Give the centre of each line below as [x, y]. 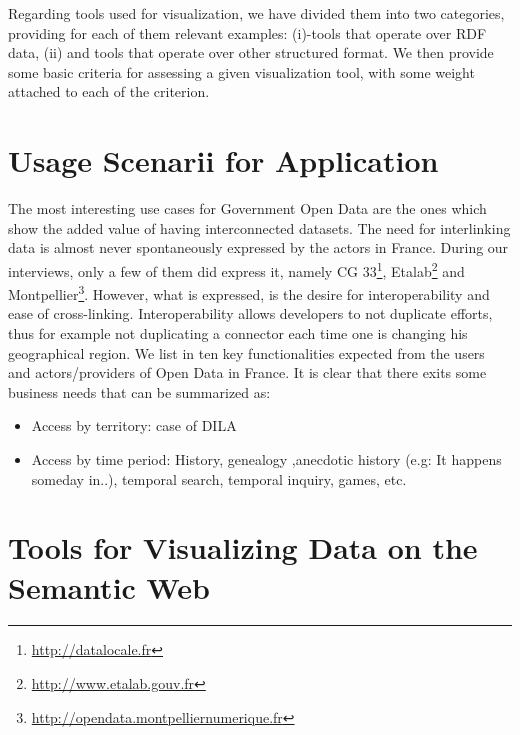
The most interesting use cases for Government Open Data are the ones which [247, 208]
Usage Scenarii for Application [223, 160]
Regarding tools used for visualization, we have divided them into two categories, [256, 13]
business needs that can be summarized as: [139, 391]
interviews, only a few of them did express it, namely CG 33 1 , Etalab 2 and [236, 269]
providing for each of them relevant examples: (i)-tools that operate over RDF [247, 32]
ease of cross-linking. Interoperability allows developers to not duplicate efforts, [250, 313]
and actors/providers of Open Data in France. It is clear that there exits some [247, 372]
